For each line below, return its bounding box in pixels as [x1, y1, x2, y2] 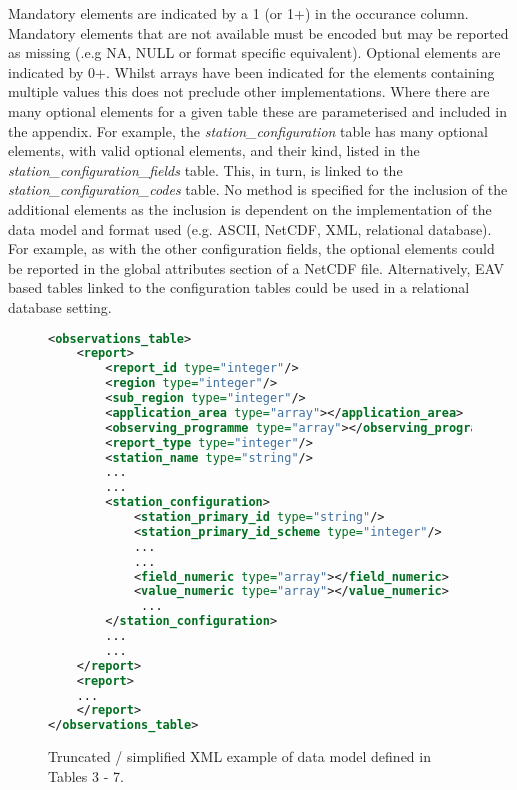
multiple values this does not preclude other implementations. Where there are [8, 81, 490, 102]
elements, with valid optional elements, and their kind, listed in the [8, 140, 420, 161]
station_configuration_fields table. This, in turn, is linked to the [8, 159, 403, 180]
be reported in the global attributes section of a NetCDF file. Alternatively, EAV [8, 257, 504, 278]
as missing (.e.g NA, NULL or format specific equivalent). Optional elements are [8, 42, 501, 63]
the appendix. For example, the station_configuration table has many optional [8, 120, 488, 141]
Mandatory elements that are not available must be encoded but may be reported [8, 22, 509, 43]
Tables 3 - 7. [48, 765, 124, 786]
